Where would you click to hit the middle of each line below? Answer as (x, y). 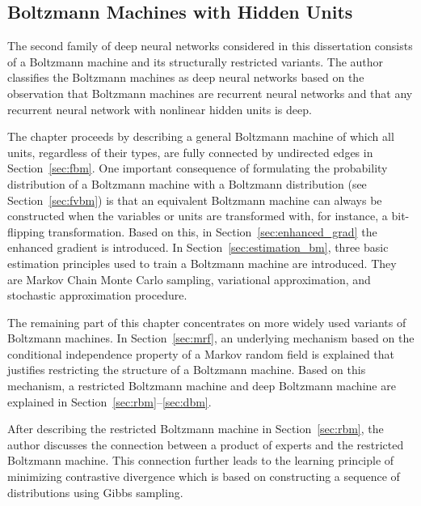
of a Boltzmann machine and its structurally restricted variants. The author (196, 61)
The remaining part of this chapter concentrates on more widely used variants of (207, 322)
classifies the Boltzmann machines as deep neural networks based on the (186, 77)
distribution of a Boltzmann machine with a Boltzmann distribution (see (187, 183)
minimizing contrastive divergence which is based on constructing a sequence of (204, 476)
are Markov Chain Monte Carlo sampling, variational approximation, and (189, 279)
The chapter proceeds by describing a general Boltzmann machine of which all (201, 136)
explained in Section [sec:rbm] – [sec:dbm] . (109, 401)
